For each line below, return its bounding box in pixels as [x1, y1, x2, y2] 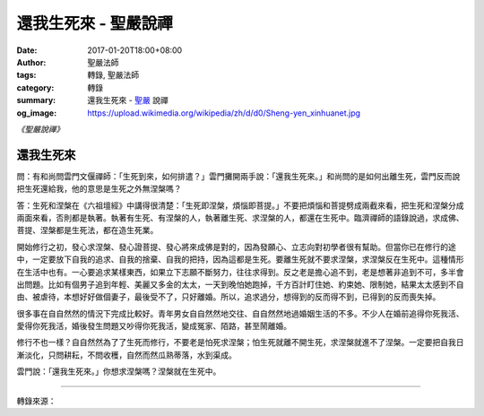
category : [16, 82, 55, 93]
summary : [16, 95, 56, 106]
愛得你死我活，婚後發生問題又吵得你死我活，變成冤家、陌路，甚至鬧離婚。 [16, 321, 291, 332]
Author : [16, 56, 47, 67]
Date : [16, 45, 38, 56]
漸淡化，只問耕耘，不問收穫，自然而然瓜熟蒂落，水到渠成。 [16, 350, 237, 360]
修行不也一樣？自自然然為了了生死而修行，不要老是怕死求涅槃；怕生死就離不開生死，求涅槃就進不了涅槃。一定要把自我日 [16, 337, 464, 348]
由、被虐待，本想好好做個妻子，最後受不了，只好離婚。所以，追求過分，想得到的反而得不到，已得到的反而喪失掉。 [16, 291, 441, 302]
